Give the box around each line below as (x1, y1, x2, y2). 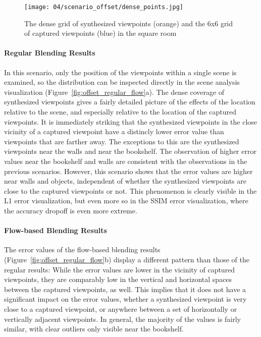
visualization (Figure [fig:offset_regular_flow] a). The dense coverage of (4, 86, 225, 97)
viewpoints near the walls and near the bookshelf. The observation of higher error (4, 146, 256, 156)
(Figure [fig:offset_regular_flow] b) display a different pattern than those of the (4, 254, 249, 264)
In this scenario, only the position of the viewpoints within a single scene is (4, 67, 237, 77)
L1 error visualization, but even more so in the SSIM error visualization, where (4, 195, 248, 206)
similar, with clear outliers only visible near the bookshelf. (4, 323, 184, 334)
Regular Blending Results (4, 47, 95, 58)
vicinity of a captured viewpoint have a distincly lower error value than (4, 126, 224, 137)
